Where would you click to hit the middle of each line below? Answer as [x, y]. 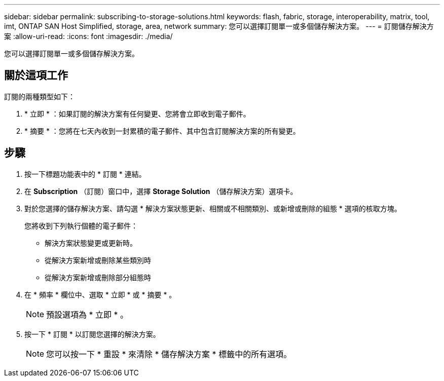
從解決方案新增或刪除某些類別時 [98, 260]
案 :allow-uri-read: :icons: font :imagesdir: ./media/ [88, 36]
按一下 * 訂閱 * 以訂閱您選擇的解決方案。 [92, 334]
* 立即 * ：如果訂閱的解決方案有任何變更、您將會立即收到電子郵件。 [137, 113]
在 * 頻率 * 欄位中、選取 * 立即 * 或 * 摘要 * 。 [100, 294]
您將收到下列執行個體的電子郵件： [81, 225]
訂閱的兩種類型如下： [40, 96]
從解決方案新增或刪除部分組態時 [98, 277]
